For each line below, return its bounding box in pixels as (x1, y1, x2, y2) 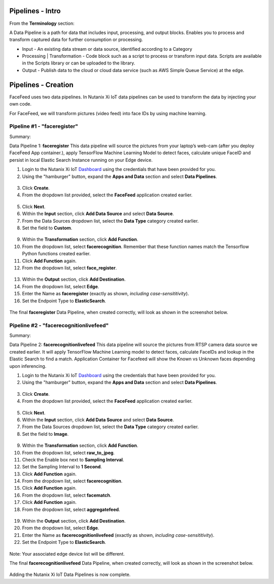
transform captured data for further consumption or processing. (9, 37, 143, 43)
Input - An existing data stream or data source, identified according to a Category (22, 46, 192, 52)
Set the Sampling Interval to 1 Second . (22, 464, 102, 470)
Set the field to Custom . (22, 225, 73, 231)
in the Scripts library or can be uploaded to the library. (22, 60, 135, 66)
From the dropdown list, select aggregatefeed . (22, 506, 120, 512)
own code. (9, 101, 31, 107)
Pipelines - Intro (9, 7, 61, 15)
